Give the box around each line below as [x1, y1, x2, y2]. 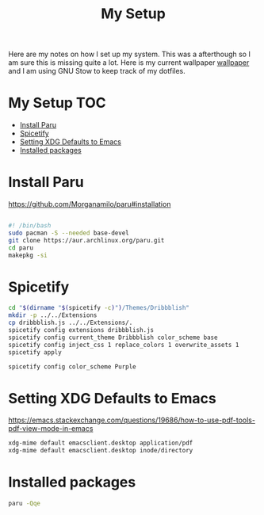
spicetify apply [8, 348, 62, 357]
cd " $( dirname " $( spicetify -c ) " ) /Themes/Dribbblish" [8, 304, 190, 312]
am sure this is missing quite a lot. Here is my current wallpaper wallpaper [8, 58, 250, 67]
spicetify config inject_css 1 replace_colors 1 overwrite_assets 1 [8, 341, 239, 349]
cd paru [8, 243, 34, 252]
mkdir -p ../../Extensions [8, 311, 98, 319]
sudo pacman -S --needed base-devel [8, 229, 129, 237]
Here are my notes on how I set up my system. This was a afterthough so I [8, 49, 251, 59]
